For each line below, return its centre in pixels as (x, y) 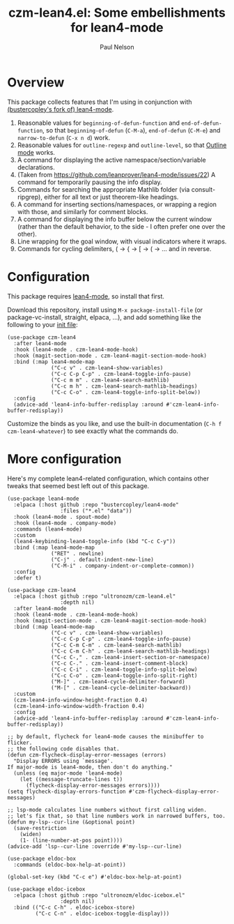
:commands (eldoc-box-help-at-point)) (70, 865)
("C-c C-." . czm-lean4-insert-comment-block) (120, 663)
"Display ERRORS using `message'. (63, 761)
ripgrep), (30, 197)
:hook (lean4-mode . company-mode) (65, 523)
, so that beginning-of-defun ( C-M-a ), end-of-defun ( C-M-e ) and (132, 130)
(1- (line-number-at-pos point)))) (71, 840)
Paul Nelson (117, 47)
